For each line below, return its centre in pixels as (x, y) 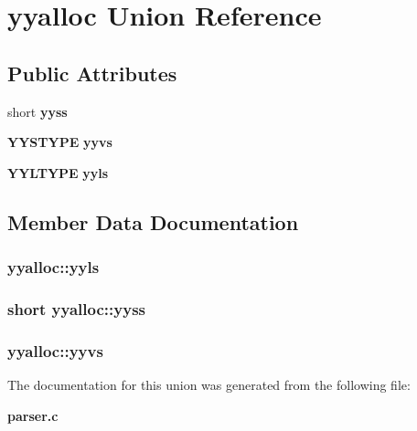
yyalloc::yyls (53, 267)
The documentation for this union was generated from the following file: (209, 385)
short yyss (37, 111)
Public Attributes (92, 73)
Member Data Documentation (153, 221)
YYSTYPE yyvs (60, 142)
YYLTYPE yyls (58, 172)
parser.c (33, 415)
